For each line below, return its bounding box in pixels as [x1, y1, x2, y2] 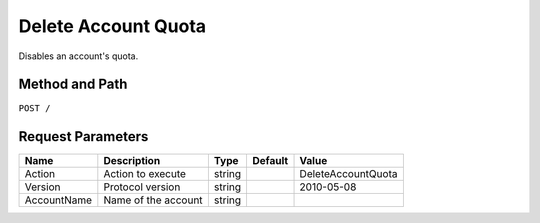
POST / [18, 103, 51, 114]
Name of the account [103, 193, 204, 207]
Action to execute [103, 167, 187, 181]
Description [103, 154, 161, 168]
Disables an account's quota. [18, 50, 139, 62]
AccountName [24, 193, 93, 207]
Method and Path [18, 76, 128, 93]
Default [252, 154, 289, 168]
